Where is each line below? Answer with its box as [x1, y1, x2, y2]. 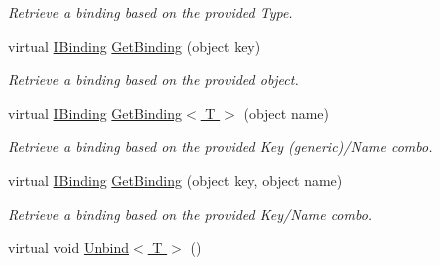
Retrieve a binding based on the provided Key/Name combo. [8, 203, 373, 224]
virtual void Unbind [8, 237, 130, 258]
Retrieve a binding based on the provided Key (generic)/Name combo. [8, 136, 433, 157]
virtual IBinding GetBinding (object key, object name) [8, 169, 343, 190]
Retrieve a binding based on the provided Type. [8, 2, 293, 22]
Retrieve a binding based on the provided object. [8, 69, 299, 90]
